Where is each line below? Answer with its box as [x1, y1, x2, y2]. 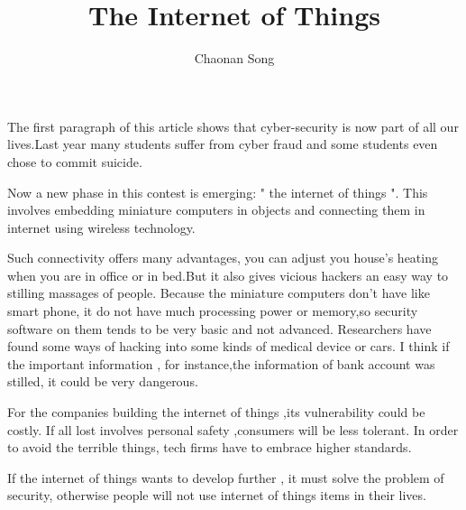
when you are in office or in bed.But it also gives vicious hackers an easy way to [7, 265, 449, 284]
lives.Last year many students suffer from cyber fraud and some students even [7, 134, 438, 153]
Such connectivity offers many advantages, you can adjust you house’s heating [7, 248, 438, 267]
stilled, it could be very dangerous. [7, 372, 198, 391]
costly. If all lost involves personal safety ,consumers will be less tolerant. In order [7, 420, 459, 439]
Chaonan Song [194, 49, 275, 68]
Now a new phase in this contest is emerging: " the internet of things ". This [7, 182, 428, 201]
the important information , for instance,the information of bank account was [7, 354, 435, 373]
